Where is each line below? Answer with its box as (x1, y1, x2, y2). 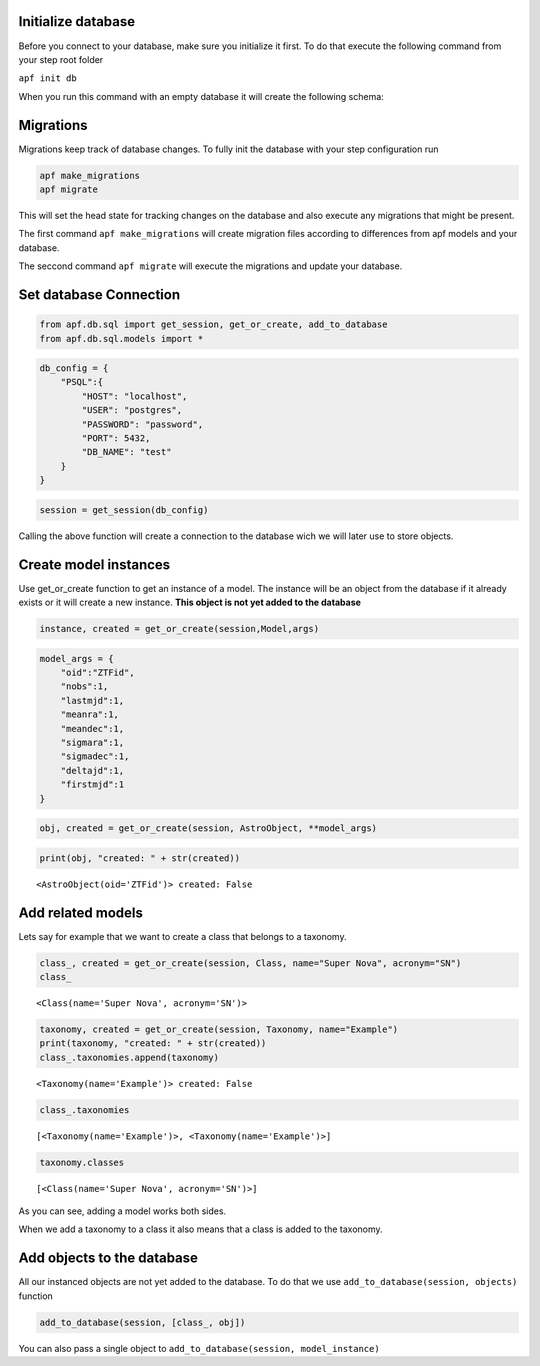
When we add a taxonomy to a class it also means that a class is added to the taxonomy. (18, 1223, 384, 1235)
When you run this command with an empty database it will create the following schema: (18, 90, 384, 102)
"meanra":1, (60, 709, 120, 720)
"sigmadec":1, (60, 751, 130, 762)
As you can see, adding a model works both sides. (18, 1205, 227, 1217)
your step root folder (18, 53, 104, 65)
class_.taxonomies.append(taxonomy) (39, 1051, 220, 1063)
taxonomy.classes (39, 1156, 125, 1168)
